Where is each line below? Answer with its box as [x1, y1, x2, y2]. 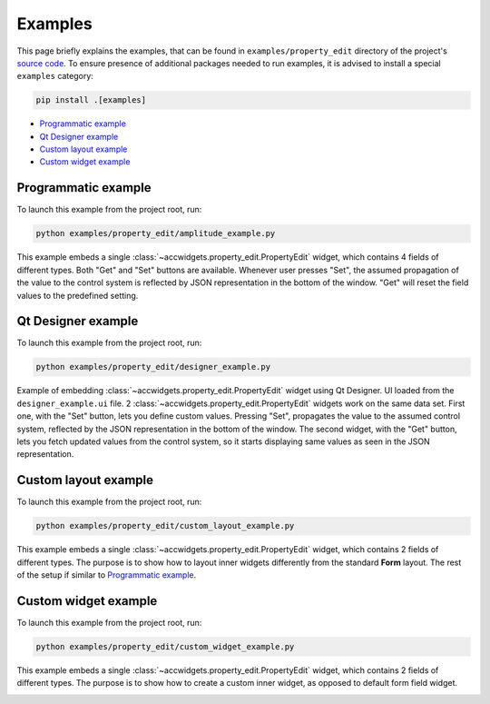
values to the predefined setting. [16, 290, 139, 301]
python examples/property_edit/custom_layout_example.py [35, 521, 295, 531]
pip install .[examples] [35, 95, 147, 105]
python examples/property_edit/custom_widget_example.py [35, 641, 295, 651]
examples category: [16, 71, 94, 82]
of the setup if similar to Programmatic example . [16, 570, 197, 580]
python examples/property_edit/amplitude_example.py [35, 228, 276, 239]
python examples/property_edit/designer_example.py [35, 362, 271, 372]
